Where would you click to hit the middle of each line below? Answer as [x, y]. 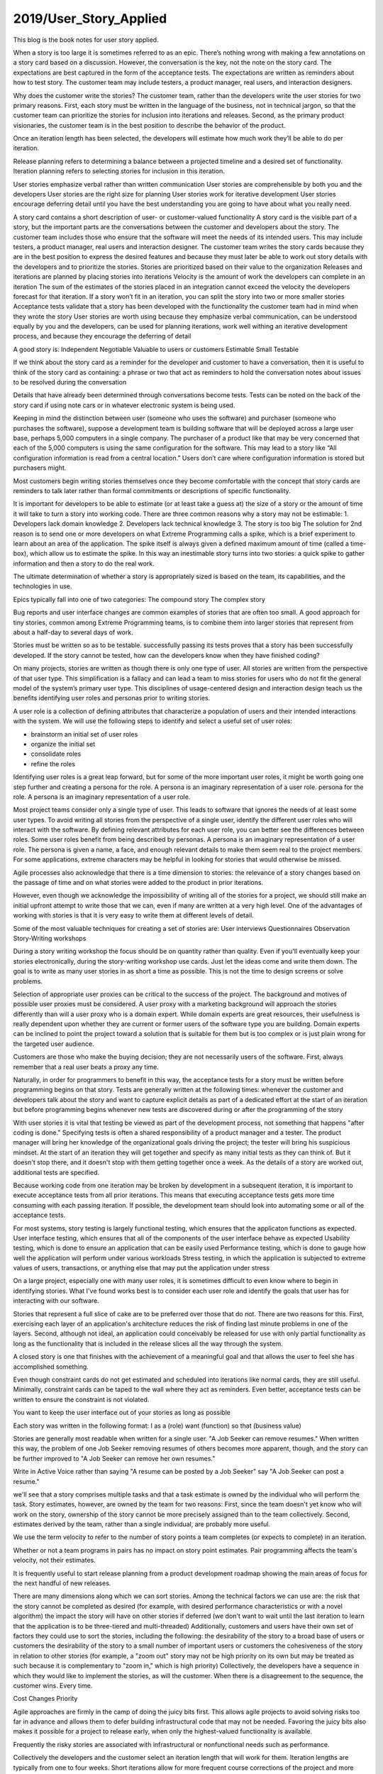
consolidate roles [56, 754]
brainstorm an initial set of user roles [84, 734]
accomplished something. [51, 1367]
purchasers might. [40, 468]
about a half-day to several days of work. [73, 632]
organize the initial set [63, 744]
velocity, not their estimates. [54, 1560]
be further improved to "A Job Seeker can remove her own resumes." [114, 1458]
